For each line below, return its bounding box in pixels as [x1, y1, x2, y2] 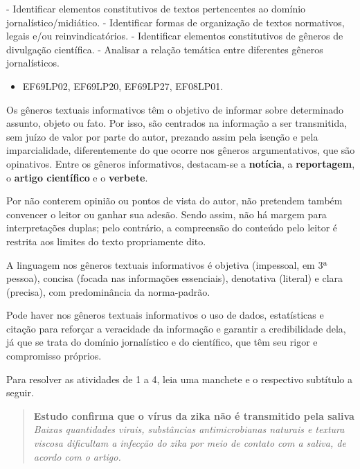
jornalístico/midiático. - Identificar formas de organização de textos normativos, [6, 15, 345, 29]
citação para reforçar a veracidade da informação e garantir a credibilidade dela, [6, 321, 346, 335]
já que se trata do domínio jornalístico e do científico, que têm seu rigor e [6, 335, 318, 349]
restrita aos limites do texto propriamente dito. [6, 233, 206, 248]
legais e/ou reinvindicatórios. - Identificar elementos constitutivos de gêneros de [6, 28, 343, 43]
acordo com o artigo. [33, 449, 121, 463]
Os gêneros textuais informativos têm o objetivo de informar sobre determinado [6, 102, 344, 116]
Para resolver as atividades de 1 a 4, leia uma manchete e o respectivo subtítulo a [6, 371, 353, 386]
